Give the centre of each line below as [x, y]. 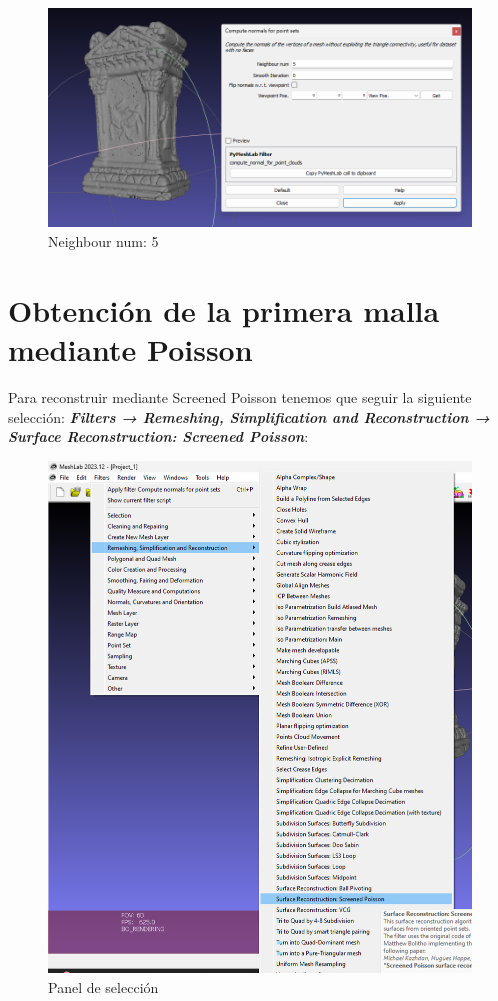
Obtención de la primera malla [224, 309]
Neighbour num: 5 [103, 241]
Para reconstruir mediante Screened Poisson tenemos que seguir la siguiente [240, 396]
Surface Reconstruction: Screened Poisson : [158, 436]
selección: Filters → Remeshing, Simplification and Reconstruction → [249, 416]
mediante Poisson [130, 349]
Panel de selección [103, 986]
